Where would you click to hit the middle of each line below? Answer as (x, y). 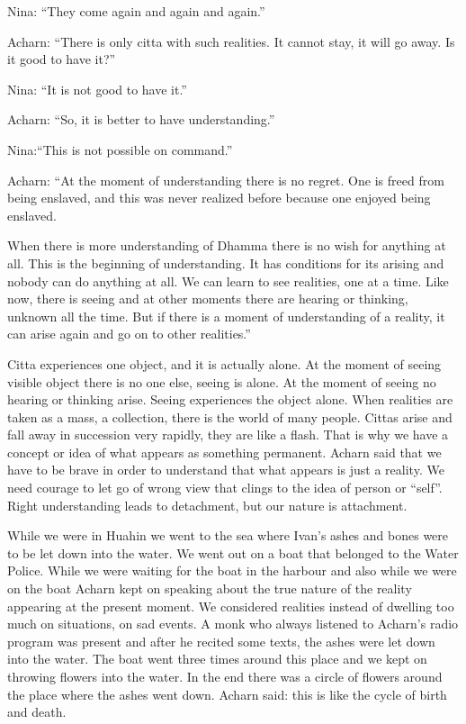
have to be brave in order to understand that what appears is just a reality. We (226, 470)
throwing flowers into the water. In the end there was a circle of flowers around (225, 676)
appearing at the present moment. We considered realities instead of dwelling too (231, 606)
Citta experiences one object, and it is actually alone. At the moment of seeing (224, 363)
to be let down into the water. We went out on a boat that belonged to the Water (233, 552)
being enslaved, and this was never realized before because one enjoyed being (219, 198)
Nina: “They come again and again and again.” (136, 11)
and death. (37, 712)
